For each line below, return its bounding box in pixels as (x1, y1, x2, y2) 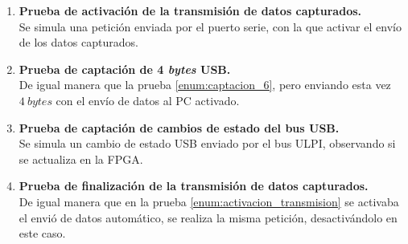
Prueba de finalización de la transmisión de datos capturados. (19, 177, 369, 194)
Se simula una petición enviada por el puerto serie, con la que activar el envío (19, 18, 402, 35)
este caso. (19, 225, 66, 242)
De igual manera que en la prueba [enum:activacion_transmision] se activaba (19, 193, 399, 209)
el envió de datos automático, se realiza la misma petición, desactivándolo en (19, 209, 398, 226)
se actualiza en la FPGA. (19, 150, 143, 167)
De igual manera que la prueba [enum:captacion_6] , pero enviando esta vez (19, 76, 391, 93)
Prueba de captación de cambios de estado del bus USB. (19, 119, 340, 136)
